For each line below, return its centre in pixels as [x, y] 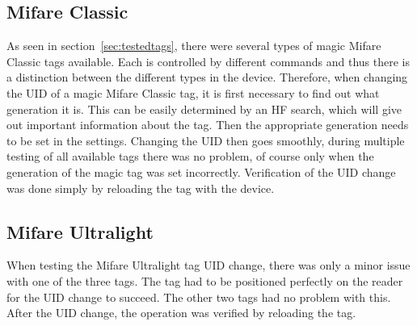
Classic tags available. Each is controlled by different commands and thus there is [208, 61]
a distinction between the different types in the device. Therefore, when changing [207, 77]
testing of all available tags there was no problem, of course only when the [190, 156]
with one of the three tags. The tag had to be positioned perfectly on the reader [205, 280]
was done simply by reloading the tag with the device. [141, 188]
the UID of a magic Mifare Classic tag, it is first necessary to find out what [193, 92]
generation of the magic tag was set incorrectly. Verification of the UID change [201, 171]
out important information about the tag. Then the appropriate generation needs [208, 125]
